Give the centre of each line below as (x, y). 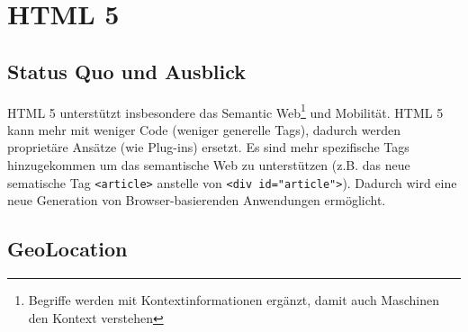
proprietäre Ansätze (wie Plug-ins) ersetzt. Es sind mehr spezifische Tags (208, 147)
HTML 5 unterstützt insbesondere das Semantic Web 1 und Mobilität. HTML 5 (225, 111)
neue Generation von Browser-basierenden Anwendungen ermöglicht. (197, 200)
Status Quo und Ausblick (127, 71)
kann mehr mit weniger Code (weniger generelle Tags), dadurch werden (204, 129)
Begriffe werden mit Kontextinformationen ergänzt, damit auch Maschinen (234, 300)
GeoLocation (67, 249)
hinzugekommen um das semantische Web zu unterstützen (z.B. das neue (209, 165)
